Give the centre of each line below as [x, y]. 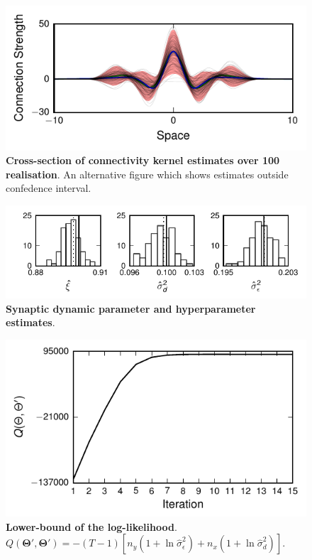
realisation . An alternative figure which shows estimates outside [147, 174]
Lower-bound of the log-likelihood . [91, 526]
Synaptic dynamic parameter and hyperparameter [131, 308]
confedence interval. [49, 188]
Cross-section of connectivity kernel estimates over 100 [143, 160]
